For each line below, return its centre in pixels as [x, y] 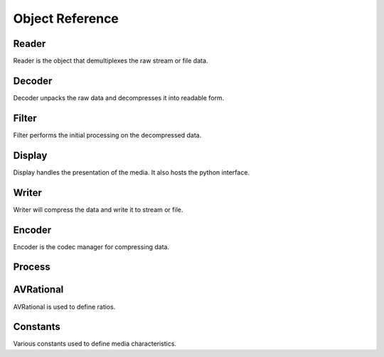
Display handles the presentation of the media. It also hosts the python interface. [132, 172]
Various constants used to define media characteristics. [95, 344]
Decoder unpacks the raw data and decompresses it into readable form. [119, 98]
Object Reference [66, 18]
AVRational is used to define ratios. [64, 307]
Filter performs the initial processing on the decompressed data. [107, 135]
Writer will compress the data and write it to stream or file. [98, 209]
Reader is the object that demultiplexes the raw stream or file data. [111, 61]
